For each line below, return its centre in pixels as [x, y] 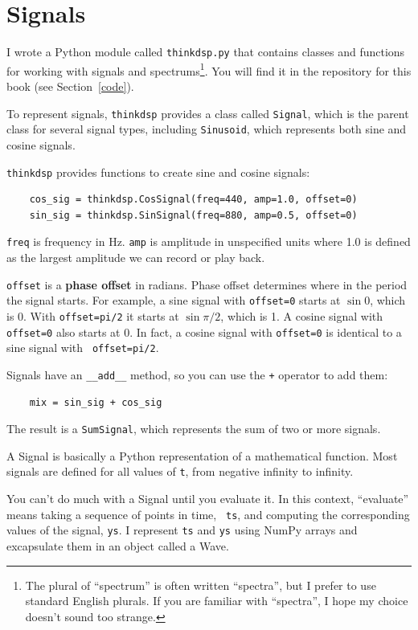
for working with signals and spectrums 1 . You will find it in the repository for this [209, 69]
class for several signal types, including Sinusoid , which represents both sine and [207, 129]
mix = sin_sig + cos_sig [96, 402]
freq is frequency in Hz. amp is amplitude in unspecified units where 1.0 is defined [209, 241]
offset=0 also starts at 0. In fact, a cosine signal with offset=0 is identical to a [204, 331]
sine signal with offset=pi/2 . [83, 348]
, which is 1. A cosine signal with [301, 315]
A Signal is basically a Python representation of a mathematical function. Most [202, 455]
